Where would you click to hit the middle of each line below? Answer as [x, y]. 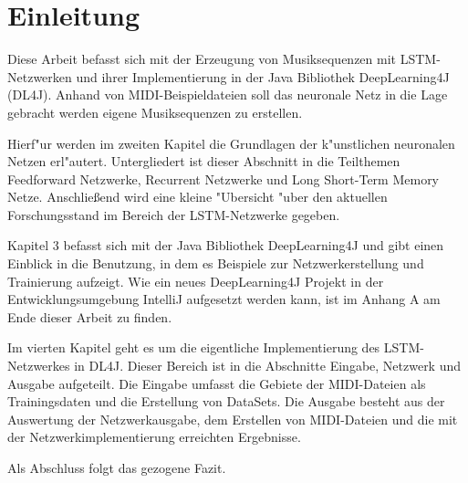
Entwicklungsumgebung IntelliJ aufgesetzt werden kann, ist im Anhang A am [224, 299]
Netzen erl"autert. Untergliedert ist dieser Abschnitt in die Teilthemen [204, 161]
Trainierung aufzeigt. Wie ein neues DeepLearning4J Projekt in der [196, 281]
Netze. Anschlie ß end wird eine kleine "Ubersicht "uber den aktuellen [198, 197]
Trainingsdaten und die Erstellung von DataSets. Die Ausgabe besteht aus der [226, 401]
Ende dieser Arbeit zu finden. [90, 316]
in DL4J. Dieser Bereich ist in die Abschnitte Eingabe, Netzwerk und [268, 366]
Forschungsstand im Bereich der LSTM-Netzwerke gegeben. [174, 214]
